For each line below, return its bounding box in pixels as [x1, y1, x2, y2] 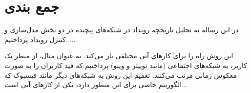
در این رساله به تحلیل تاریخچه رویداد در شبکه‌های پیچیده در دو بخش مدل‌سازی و [4, 24, 239, 35]
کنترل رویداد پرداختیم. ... [4, 34, 76, 44]
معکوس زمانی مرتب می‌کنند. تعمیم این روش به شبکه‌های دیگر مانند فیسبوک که [4, 70, 237, 80]
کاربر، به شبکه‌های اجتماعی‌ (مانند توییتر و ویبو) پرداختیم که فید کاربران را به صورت [4, 60, 247, 70]
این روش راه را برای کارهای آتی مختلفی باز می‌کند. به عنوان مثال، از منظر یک [4, 50, 233, 61]
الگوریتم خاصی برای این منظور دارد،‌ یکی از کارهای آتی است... [4, 79, 188, 90]
